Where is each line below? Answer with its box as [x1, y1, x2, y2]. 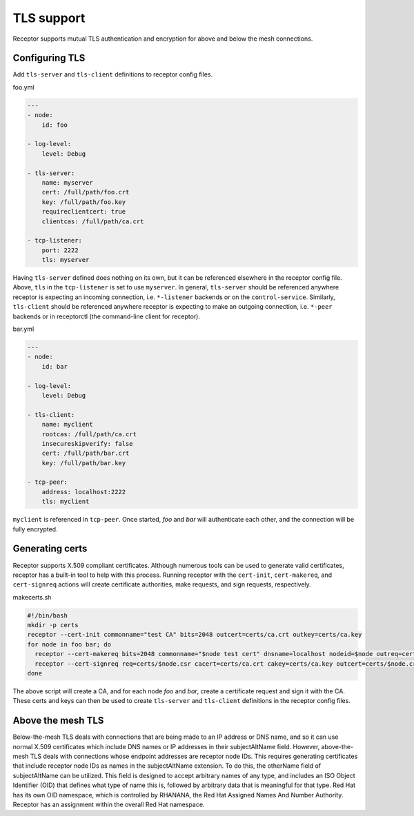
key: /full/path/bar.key [41, 459, 126, 467]
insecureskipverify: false [41, 440, 134, 447]
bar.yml [12, 325, 34, 334]
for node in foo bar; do [27, 640, 112, 648]
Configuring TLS [12, 52, 86, 64]
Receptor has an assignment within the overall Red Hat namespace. [12, 800, 205, 809]
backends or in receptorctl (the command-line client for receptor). [12, 312, 200, 320]
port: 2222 [41, 246, 79, 254]
